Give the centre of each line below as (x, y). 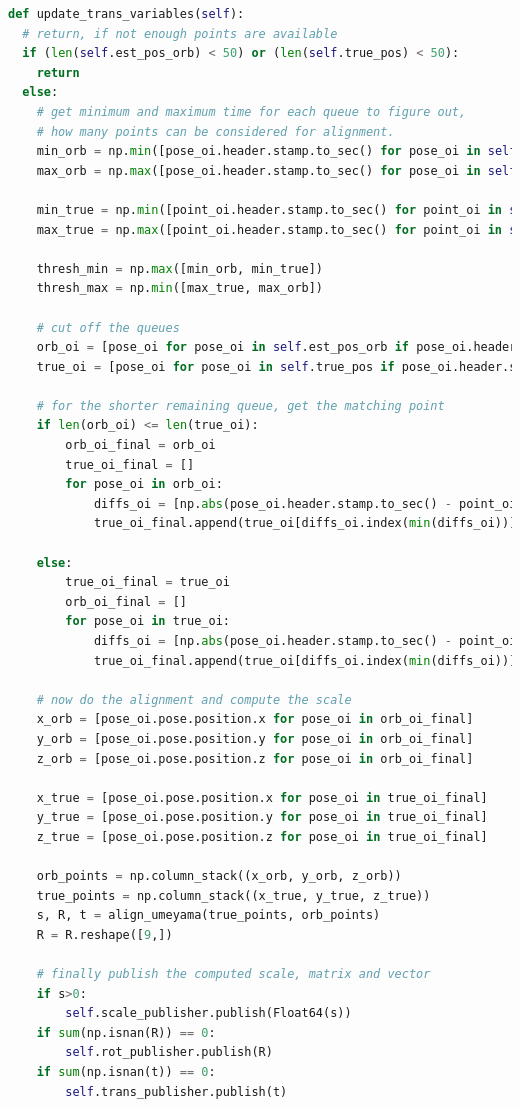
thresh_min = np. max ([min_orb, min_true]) (180, 268)
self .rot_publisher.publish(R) (169, 1052)
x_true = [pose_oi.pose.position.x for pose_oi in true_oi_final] (262, 797)
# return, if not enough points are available (180, 33)
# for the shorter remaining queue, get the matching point (240, 405)
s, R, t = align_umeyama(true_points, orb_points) (208, 915)
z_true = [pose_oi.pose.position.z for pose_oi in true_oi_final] (262, 836)
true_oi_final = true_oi (147, 582)
